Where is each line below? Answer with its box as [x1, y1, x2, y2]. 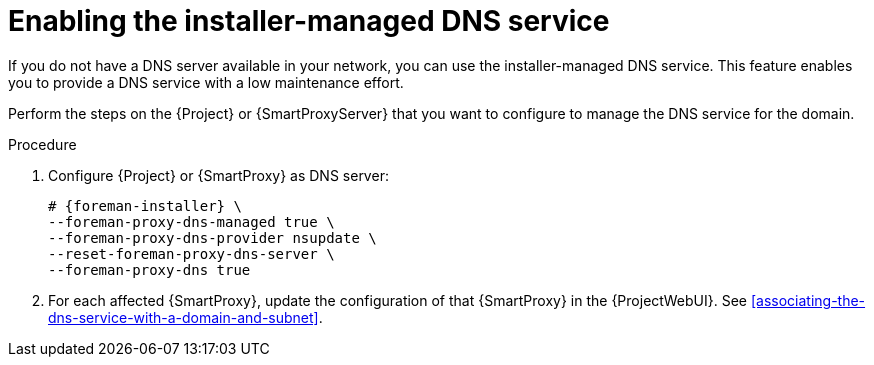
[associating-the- [750, 291, 866, 309]
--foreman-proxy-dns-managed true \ [48, 213, 335, 230]
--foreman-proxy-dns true [48, 261, 251, 278]
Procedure [8, 135, 77, 153]
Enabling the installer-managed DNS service [8, 4, 610, 38]
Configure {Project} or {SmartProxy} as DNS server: [48, 166, 389, 184]
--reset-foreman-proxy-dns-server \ [48, 245, 335, 262]
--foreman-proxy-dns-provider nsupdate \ [48, 229, 377, 246]
